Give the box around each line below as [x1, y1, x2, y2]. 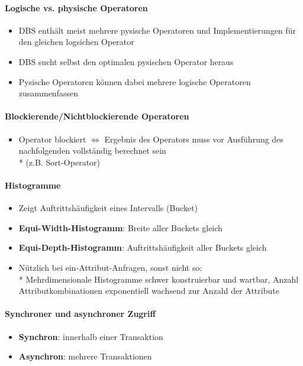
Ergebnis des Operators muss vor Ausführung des [104, 132, 283, 145]
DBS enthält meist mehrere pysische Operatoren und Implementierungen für [18, 24, 296, 36]
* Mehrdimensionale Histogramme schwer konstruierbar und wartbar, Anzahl [18, 273, 299, 285]
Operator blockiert [18, 132, 86, 145]
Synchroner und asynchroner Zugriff [5, 307, 156, 320]
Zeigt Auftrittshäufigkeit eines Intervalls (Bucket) [18, 202, 198, 214]
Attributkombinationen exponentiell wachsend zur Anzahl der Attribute [18, 284, 279, 297]
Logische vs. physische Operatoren [5, 1, 148, 14]
